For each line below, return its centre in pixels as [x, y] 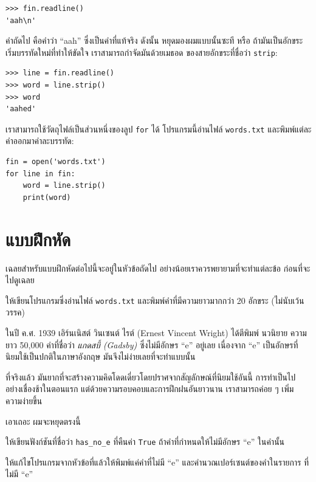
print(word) [47, 197]
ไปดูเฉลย [20, 280]
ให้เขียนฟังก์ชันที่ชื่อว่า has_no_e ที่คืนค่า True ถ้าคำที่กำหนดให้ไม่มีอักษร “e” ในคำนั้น [145, 442]
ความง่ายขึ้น [24, 400]
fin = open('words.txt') [56, 162]
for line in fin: [40, 174]
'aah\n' [21, 20]
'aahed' [21, 109]
